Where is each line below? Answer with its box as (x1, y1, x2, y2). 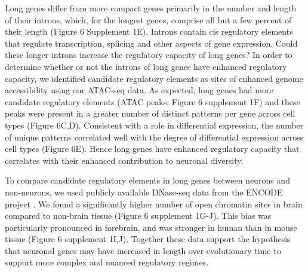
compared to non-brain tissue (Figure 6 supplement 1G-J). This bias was (5, 209, 272, 222)
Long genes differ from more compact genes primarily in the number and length (5, 2, 297, 14)
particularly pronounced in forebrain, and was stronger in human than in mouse (5, 221, 297, 233)
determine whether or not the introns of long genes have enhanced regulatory (5, 60, 287, 72)
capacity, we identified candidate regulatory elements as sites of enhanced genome (5, 72, 303, 84)
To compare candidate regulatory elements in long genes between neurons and (5, 174, 290, 187)
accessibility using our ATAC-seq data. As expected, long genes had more (5, 84, 273, 96)
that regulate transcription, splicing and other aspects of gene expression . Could (5, 36, 298, 49)
